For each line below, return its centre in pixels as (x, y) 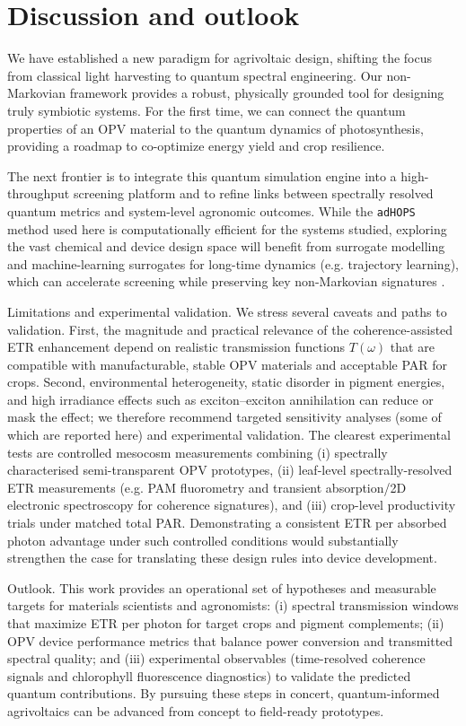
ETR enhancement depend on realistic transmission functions (176, 347)
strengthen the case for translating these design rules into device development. (222, 558)
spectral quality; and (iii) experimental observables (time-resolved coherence (216, 658)
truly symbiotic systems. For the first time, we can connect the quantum (207, 110)
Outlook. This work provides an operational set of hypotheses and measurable (222, 587)
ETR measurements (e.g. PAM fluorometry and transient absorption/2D (207, 487)
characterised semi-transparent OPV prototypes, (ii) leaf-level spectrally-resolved (230, 470)
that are (412, 347)
